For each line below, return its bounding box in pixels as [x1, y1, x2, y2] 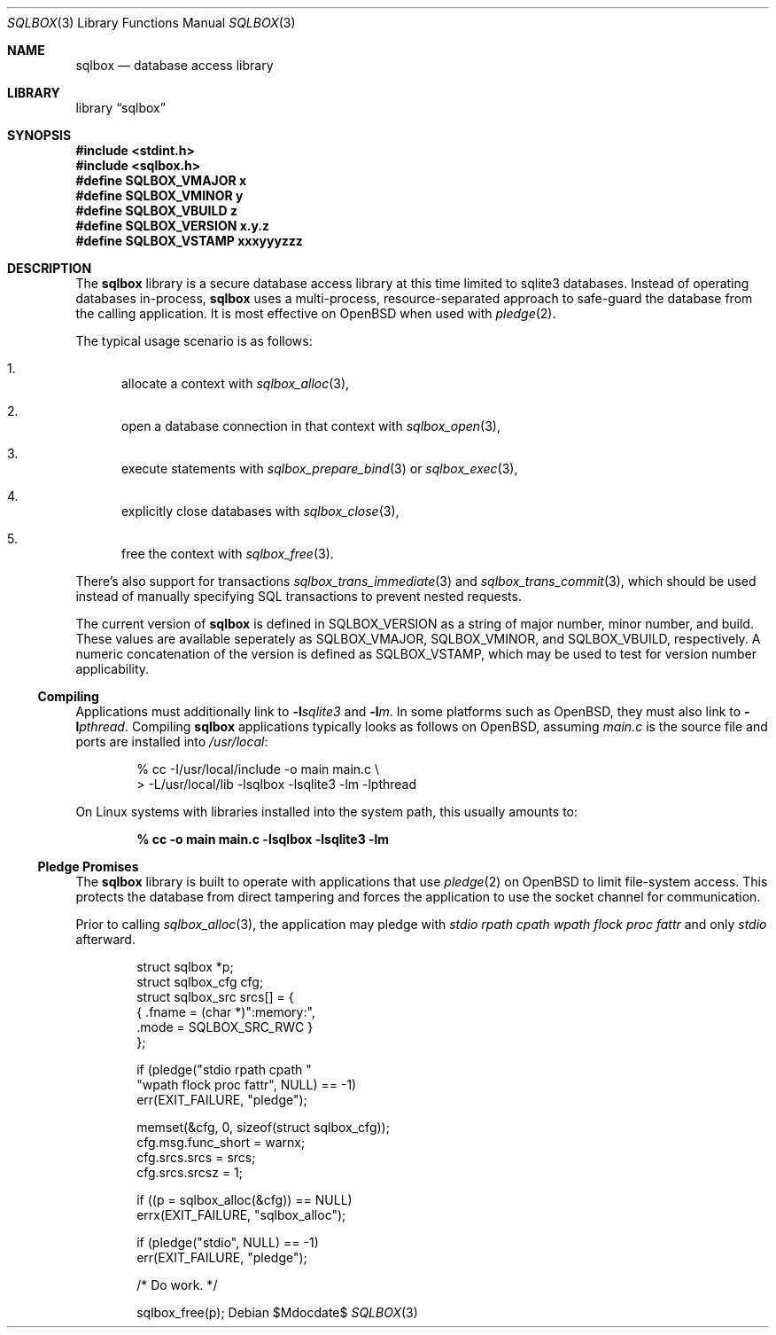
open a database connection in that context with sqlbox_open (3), [121, 418, 501, 433]
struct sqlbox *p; [136, 959, 234, 974]
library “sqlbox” [75, 100, 166, 115]
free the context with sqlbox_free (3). [121, 546, 334, 561]
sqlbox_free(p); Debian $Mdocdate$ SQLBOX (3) [136, 1305, 418, 1320]
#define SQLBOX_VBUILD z [75, 203, 237, 218]
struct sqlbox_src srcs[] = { [136, 989, 294, 1004]
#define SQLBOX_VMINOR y [75, 188, 244, 203]
